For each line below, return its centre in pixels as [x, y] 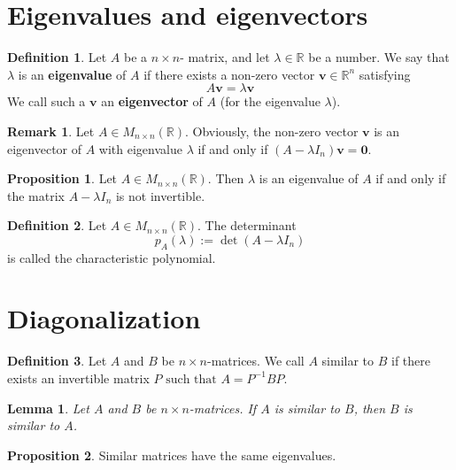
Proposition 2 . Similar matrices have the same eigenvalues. [172, 455]
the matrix [36, 195]
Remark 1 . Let [51, 131]
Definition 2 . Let [57, 225]
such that [191, 379]
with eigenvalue [140, 148]
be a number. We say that [379, 57]
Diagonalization [104, 318]
